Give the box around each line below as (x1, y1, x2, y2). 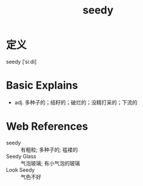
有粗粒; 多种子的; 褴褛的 (20, 146, 78, 153)
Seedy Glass (6, 153, 37, 160)
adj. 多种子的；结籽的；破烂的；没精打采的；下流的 (14, 99, 138, 106)
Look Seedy (6, 166, 35, 173)
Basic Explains (6, 79, 78, 92)
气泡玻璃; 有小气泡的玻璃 (20, 160, 81, 167)
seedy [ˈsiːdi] (6, 58, 37, 65)
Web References (6, 120, 89, 133)
